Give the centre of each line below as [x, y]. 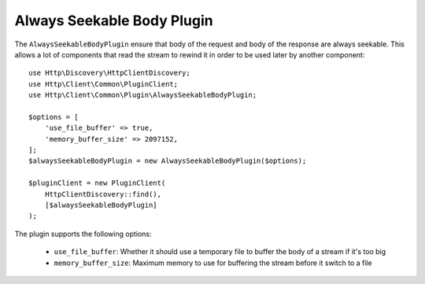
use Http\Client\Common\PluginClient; [103, 84]
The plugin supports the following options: [83, 234]
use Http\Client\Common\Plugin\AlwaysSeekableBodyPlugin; [143, 95]
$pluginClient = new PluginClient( [97, 183]
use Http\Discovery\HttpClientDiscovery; [109, 73]
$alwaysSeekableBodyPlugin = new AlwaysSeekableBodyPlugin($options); [168, 161]
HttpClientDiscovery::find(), [103, 194]
